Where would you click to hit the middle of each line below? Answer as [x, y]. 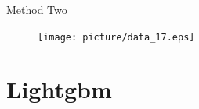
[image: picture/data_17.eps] [116, 37]
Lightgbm [59, 89]
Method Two [37, 9]
